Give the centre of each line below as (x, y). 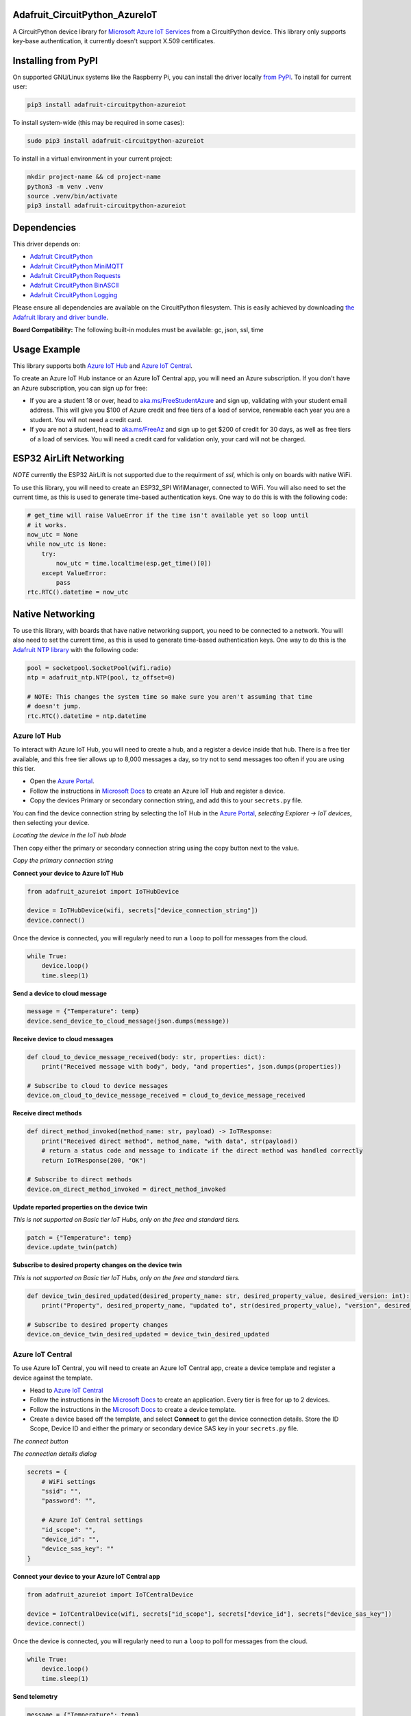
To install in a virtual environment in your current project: (92, 159)
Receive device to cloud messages (63, 1039)
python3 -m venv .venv (65, 186)
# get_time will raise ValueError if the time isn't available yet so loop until (168, 515)
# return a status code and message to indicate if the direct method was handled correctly (202, 1151)
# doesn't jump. (54, 706)
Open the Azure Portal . (62, 781)
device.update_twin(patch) (72, 1247)
